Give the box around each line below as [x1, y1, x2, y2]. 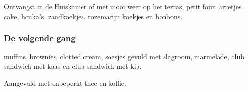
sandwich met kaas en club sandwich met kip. [4, 61, 142, 71]
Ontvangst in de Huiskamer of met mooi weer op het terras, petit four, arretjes [4, 1, 242, 11]
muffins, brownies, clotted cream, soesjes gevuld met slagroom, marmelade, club [4, 51, 245, 61]
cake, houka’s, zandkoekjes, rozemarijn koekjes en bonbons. [4, 11, 183, 21]
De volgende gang [4, 32, 76, 44]
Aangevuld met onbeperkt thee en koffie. [4, 77, 126, 88]
